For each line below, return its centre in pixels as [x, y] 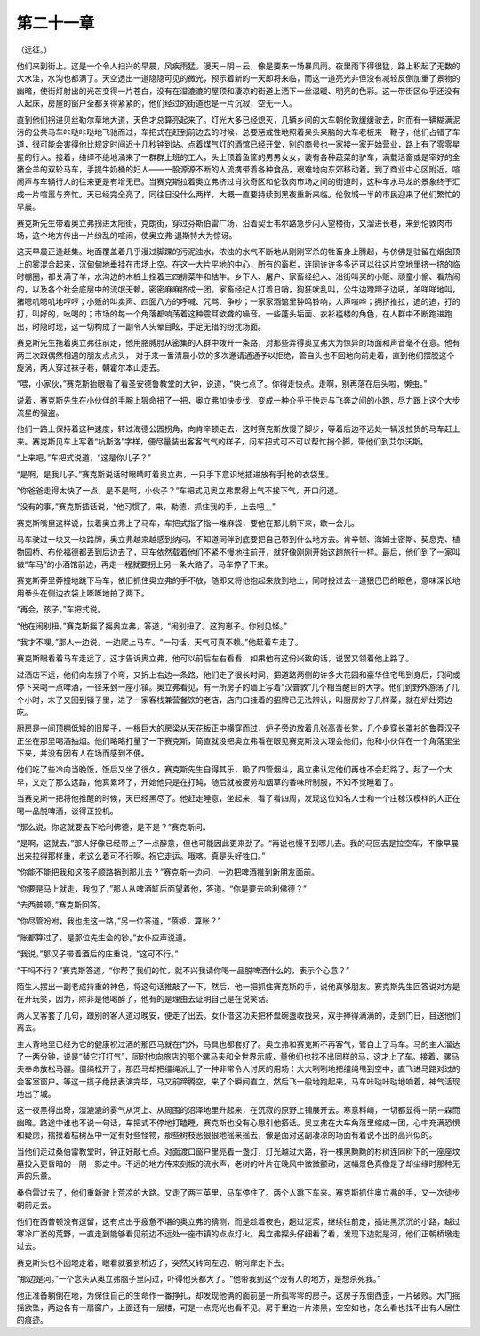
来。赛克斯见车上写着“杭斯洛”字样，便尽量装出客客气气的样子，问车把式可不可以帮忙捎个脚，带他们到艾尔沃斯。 [222, 441]
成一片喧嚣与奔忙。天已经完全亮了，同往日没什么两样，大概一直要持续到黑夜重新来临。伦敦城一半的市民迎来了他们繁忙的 [238, 194]
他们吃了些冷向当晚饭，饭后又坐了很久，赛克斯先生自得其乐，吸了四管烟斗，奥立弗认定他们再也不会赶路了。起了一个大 [234, 770]
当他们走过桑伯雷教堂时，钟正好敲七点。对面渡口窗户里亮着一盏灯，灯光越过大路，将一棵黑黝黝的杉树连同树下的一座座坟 [238, 1151]
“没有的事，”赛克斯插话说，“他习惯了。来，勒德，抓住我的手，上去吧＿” [146, 507]
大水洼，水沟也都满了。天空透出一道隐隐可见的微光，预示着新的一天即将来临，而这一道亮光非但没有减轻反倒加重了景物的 [238, 78]
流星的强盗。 [40, 412]
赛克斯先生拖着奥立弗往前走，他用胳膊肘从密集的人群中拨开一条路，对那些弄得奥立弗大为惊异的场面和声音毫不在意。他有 [238, 343]
